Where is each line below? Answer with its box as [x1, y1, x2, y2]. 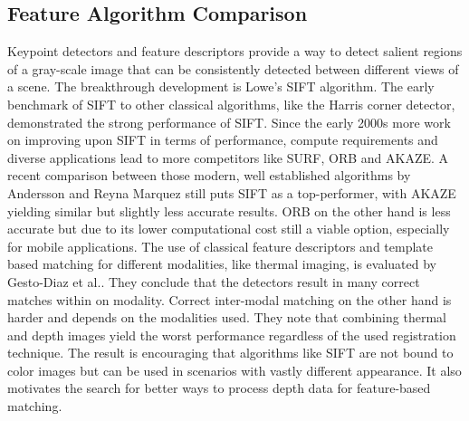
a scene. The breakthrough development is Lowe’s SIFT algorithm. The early [7, 77, 435, 96]
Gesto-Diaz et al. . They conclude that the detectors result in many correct [7, 272, 420, 291]
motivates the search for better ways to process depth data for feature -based [7, 378, 431, 397]
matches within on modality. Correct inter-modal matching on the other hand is [7, 290, 452, 309]
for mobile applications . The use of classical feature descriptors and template [7, 236, 433, 255]
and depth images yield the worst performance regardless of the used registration [7, 325, 456, 344]
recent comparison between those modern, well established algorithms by [7, 166, 411, 185]
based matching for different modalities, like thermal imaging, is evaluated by [7, 254, 437, 273]
